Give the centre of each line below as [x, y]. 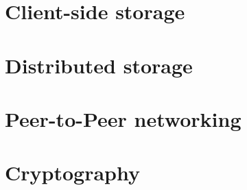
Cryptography [72, 173]
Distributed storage [99, 65]
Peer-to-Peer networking [123, 118]
